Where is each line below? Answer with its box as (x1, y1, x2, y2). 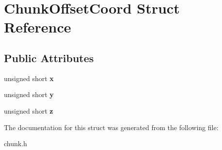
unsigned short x (4, 73, 54, 83)
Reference (4, 17, 71, 37)
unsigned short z (4, 105, 53, 116)
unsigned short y (4, 89, 54, 100)
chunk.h (4, 138, 27, 149)
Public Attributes (4, 50, 94, 65)
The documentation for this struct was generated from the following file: (4, 122, 219, 132)
